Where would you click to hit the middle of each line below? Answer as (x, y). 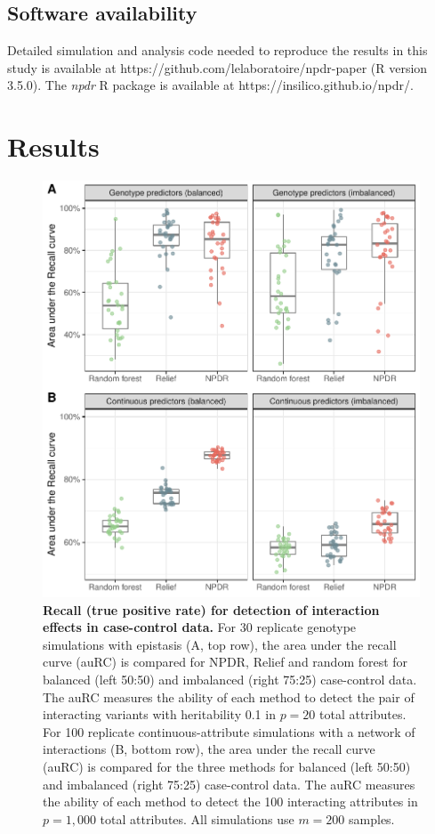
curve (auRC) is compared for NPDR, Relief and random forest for (226, 662)
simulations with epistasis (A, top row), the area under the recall (220, 644)
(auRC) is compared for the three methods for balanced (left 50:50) (227, 766)
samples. (372, 818)
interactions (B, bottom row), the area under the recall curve (209, 749)
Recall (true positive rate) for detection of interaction (211, 609)
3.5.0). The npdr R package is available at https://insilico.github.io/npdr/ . (210, 85)
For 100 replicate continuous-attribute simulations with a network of (229, 731)
